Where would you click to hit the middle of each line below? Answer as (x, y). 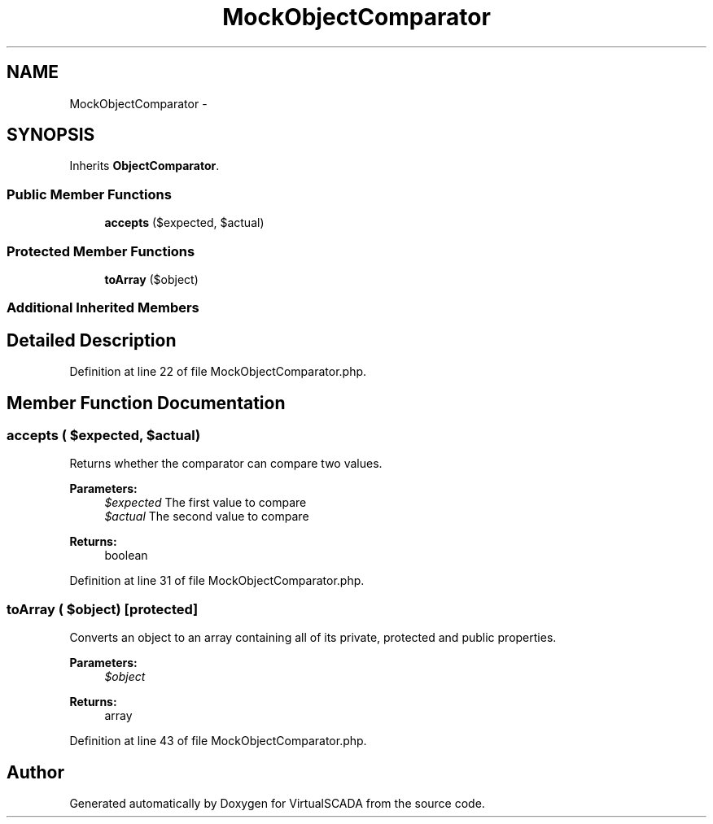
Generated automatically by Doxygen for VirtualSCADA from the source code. (277, 803)
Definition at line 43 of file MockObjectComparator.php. (218, 741)
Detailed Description (92, 340)
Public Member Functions (89, 194)
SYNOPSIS (51, 135)
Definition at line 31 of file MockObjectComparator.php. (217, 581)
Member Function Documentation (146, 403)
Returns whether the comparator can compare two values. (226, 464)
